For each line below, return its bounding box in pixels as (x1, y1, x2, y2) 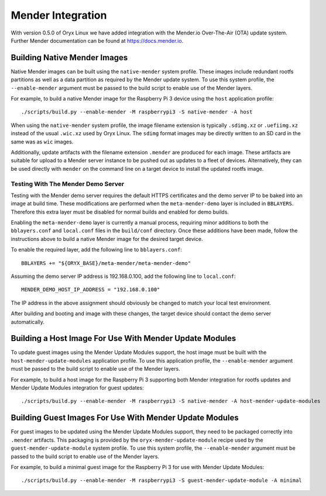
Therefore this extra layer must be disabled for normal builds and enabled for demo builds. (11, 208, 229, 215)
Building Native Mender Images (11, 53, 128, 63)
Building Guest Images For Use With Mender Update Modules (11, 413, 239, 423)
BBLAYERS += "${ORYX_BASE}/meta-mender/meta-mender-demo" (21, 260, 191, 266)
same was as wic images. (11, 138, 74, 145)
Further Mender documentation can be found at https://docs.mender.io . (11, 37, 184, 44)
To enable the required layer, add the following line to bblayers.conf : (11, 246, 183, 253)
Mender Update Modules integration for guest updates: (11, 384, 144, 391)
